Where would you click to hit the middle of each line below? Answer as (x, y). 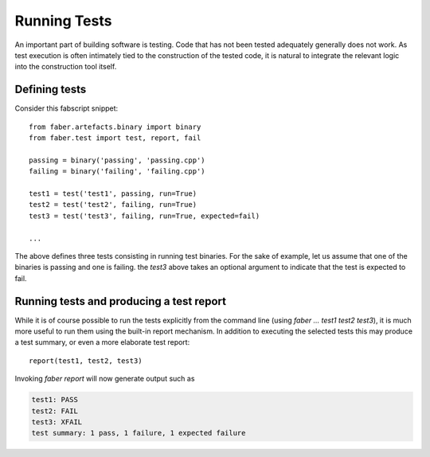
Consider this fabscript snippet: (66, 108)
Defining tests (51, 90)
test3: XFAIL (57, 422)
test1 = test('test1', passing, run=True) (113, 193)
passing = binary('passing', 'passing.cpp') (117, 160)
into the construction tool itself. (66, 67)
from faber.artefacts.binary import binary (115, 127)
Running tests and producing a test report (121, 301)
